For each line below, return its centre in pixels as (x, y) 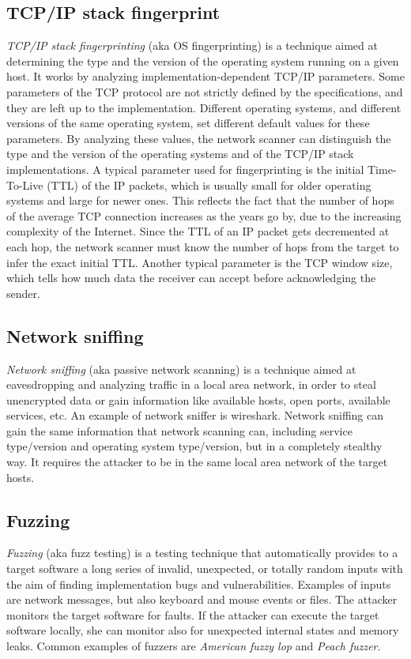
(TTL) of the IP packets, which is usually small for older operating (209, 185)
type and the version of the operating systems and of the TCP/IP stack (180, 154)
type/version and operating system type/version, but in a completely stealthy (194, 446)
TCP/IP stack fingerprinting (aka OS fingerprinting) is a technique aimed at (192, 45)
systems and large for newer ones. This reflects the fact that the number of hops (200, 200)
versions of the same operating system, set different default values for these (188, 123)
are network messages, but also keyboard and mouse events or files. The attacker (202, 599)
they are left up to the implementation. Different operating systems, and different (204, 107)
